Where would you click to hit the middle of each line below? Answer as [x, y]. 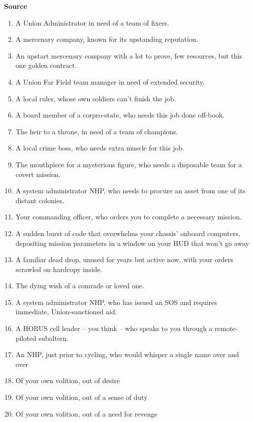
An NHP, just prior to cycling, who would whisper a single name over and [127, 354]
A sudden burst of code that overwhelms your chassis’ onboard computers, [128, 233]
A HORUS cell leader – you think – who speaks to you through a [114, 328]
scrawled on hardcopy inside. [59, 269]
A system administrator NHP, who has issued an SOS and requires [116, 302]
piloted [26, 338]
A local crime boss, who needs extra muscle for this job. [100, 148]
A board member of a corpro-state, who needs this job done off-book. [120, 115]
